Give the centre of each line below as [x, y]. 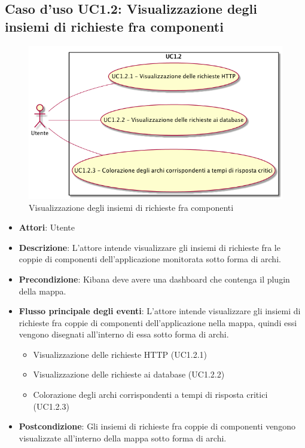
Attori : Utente [47, 227]
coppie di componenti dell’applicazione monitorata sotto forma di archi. [150, 259]
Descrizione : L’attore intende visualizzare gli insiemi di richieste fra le [150, 247]
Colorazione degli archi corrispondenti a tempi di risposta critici [150, 395]
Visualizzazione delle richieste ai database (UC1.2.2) [129, 374]
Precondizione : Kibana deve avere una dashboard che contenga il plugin [154, 279]
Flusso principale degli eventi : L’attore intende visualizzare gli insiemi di [160, 311]
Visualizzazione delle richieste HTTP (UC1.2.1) [120, 354]
